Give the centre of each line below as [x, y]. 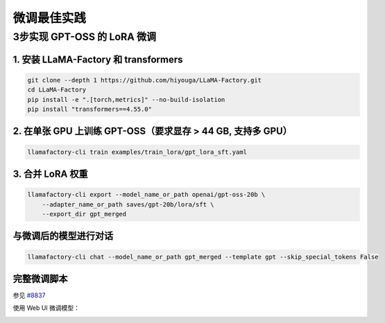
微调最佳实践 [50, 18]
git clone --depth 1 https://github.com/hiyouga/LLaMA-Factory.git [145, 80]
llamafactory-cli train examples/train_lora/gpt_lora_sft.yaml [137, 152]
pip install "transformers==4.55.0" [90, 109]
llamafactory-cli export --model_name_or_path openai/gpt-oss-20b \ [146, 195]
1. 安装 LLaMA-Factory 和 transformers [98, 59]
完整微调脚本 [40, 278]
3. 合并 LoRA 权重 [50, 174]
